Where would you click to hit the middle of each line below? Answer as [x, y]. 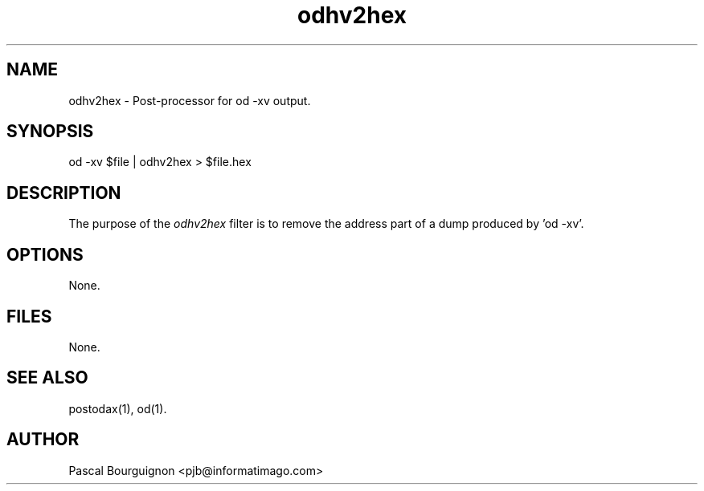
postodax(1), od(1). [118, 408]
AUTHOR [43, 440]
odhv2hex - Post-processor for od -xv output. [190, 100]
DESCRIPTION [64, 193]
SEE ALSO [47, 378]
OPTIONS [45, 254]
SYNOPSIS [50, 132]
